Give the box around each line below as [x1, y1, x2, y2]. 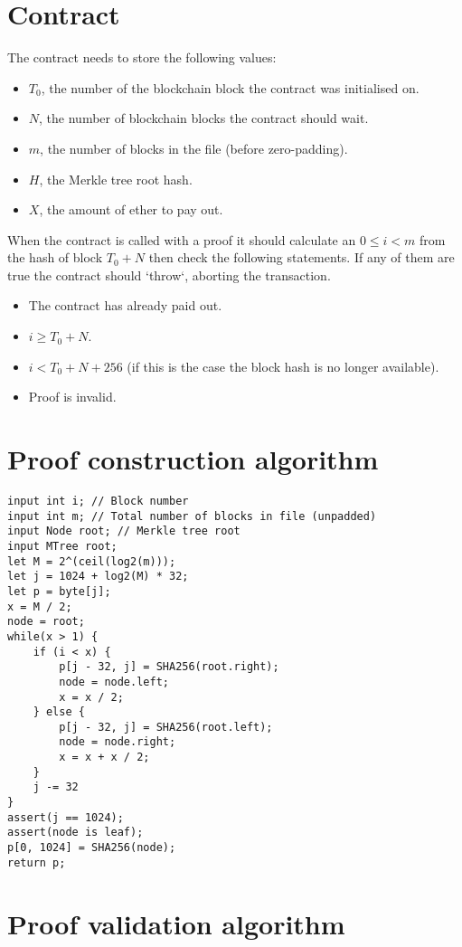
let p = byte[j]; [7, 584, 111, 598]
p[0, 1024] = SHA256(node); [7, 841, 176, 855]
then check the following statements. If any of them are [148, 248, 455, 267]
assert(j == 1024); [7, 810, 124, 824]
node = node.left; [59, 675, 169, 688]
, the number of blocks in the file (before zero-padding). [40, 138, 348, 157]
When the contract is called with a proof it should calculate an [7, 230, 356, 249]
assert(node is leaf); [7, 826, 144, 839]
